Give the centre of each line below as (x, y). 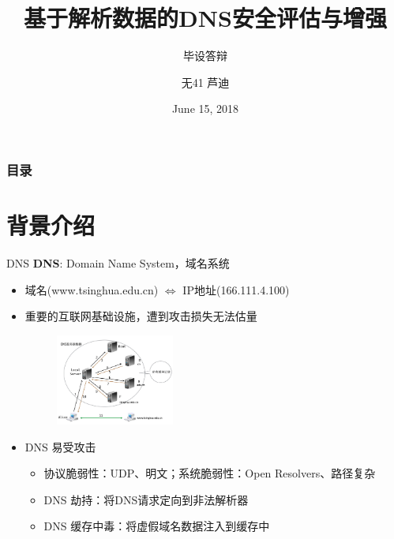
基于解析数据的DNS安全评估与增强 (205, 18)
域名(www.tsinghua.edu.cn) (92, 289)
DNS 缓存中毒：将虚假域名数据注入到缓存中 (157, 526)
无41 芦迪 (205, 82)
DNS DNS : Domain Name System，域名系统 (118, 262)
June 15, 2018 (205, 109)
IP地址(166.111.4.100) (236, 289)
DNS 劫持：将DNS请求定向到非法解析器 (146, 499)
